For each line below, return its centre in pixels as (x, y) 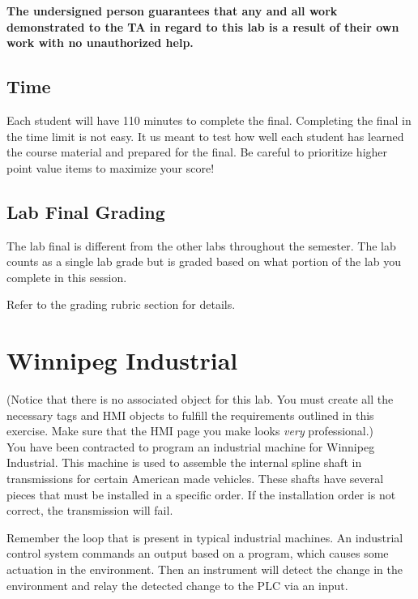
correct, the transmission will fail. (90, 510)
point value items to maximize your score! (111, 167)
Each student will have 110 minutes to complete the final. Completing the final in (209, 120)
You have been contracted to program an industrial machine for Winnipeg (191, 446)
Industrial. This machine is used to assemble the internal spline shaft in (184, 462)
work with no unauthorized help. (100, 43)
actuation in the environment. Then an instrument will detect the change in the (205, 569)
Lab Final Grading (86, 211)
